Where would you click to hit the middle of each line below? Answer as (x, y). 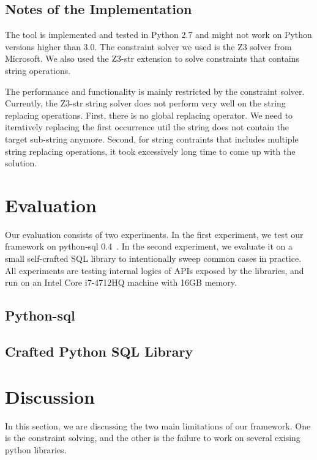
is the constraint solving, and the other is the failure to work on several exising (153, 438)
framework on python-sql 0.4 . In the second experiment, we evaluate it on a (149, 246)
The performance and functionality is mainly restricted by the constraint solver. (155, 91)
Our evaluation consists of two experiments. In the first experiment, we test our (154, 234)
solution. (21, 163)
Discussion (50, 396)
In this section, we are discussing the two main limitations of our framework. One (158, 425)
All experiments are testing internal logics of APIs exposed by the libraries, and (155, 270)
